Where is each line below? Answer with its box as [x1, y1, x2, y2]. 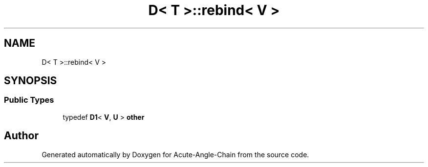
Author [4, 130, 39, 142]
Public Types [4, 95, 54, 105]
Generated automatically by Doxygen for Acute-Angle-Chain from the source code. [42, 150, 309, 159]
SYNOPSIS [4, 74, 57, 87]
